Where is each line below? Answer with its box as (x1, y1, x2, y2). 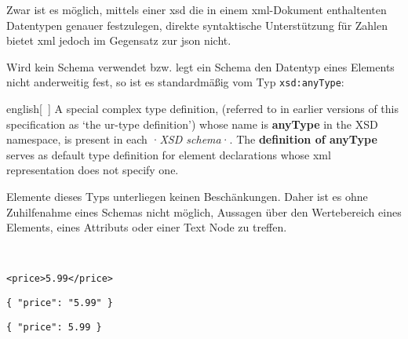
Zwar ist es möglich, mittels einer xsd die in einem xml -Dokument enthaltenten (6, 2, 387, 17)
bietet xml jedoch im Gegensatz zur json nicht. (6, 32, 231, 49)
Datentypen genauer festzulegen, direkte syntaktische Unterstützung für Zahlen (6, 16, 388, 33)
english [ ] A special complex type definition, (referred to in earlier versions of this (6, 100, 399, 117)
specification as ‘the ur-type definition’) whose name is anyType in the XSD (6, 115, 378, 132)
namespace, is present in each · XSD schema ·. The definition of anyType (6, 131, 377, 148)
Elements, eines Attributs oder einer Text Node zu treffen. (6, 219, 287, 235)
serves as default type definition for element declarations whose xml (6, 146, 331, 162)
